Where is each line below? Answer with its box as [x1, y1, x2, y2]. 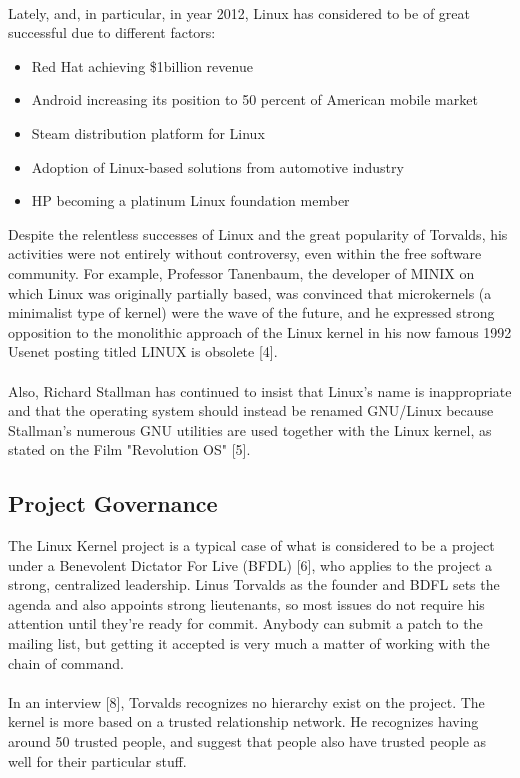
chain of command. [8, 652, 124, 673]
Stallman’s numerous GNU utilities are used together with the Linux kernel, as [8, 419, 492, 440]
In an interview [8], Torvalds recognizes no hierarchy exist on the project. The [8, 691, 485, 712]
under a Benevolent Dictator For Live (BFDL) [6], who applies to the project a [8, 554, 493, 575]
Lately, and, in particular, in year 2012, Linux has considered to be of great [8, 2, 470, 23]
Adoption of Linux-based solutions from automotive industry [31, 156, 404, 177]
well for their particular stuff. [8, 750, 187, 771]
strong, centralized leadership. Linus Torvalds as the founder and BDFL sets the [8, 574, 500, 595]
